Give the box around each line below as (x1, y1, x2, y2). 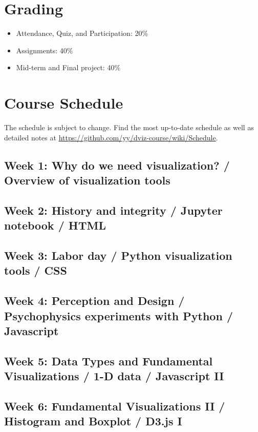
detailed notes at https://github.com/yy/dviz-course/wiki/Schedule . (4, 132, 218, 142)
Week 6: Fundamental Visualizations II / (4, 398, 225, 414)
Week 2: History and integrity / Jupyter (4, 202, 223, 218)
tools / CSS (4, 262, 67, 278)
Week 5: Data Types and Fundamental (4, 353, 213, 368)
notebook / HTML (4, 217, 106, 233)
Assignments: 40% (16, 45, 73, 55)
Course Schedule (4, 92, 123, 113)
